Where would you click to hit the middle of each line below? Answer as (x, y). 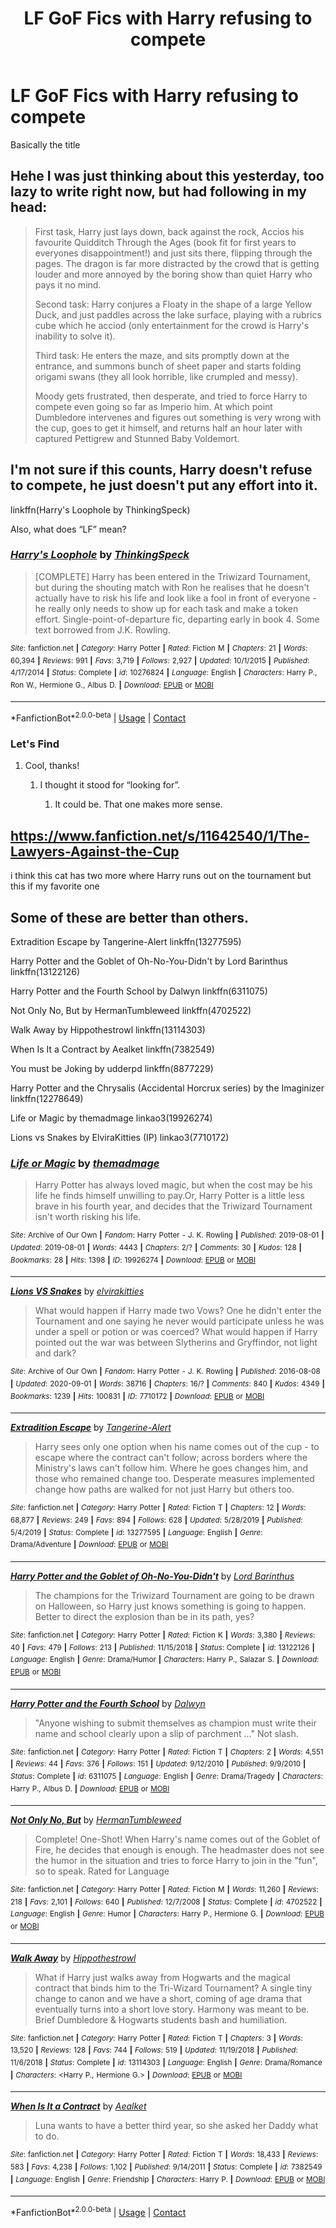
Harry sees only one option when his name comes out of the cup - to (177, 1447)
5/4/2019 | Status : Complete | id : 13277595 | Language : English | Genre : (136, 1532)
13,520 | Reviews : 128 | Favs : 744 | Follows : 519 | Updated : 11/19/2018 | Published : (154, 2050)
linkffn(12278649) (47, 1099)
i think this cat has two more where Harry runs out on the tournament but (161, 876)
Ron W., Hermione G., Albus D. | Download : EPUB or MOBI (112, 685)
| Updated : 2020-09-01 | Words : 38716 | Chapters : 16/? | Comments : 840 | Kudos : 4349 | (167, 1383)
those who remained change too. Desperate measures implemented (174, 1479)
